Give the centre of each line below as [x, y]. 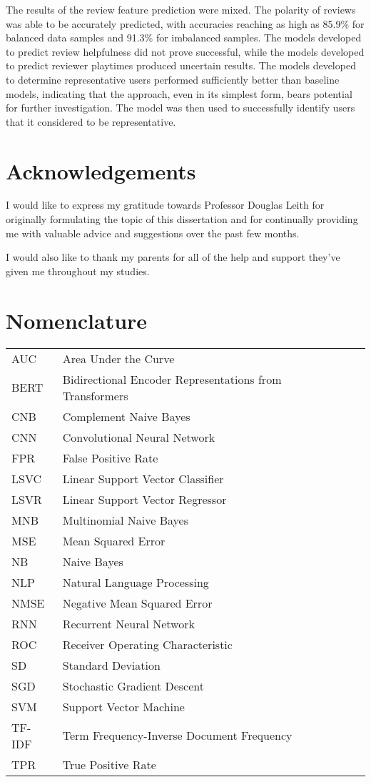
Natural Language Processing [136, 582]
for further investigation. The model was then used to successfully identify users [181, 108]
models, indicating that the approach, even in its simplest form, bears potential [179, 93]
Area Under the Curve [118, 358]
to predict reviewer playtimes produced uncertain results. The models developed [181, 65]
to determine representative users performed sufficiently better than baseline [173, 79]
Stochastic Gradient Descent [133, 686]
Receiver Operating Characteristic [147, 644]
